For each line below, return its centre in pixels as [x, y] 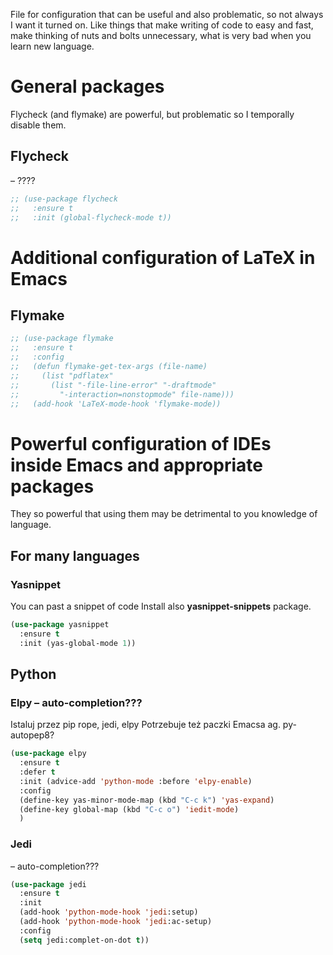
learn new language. [52, 46]
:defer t [37, 772]
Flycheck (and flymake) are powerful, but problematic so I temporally [152, 114]
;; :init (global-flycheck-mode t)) [91, 217]
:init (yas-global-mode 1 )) [78, 643]
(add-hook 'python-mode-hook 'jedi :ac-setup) [116, 922]
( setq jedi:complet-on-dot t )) [84, 940]
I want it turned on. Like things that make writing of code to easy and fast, [162, 25]
